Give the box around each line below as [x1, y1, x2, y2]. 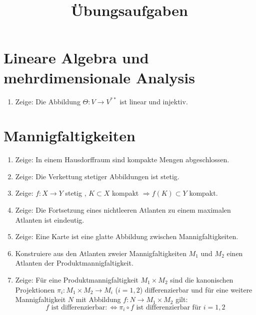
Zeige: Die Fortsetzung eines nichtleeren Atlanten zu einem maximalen [15, 205, 231, 215]
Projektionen [15, 284, 55, 295]
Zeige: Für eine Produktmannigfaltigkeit [15, 274, 138, 285]
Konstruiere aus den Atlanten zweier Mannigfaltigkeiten [15, 248, 186, 258]
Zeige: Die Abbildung [15, 96, 80, 106]
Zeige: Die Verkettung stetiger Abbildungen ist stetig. [15, 171, 179, 181]
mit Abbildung [75, 294, 121, 305]
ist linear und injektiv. [119, 96, 188, 106]
